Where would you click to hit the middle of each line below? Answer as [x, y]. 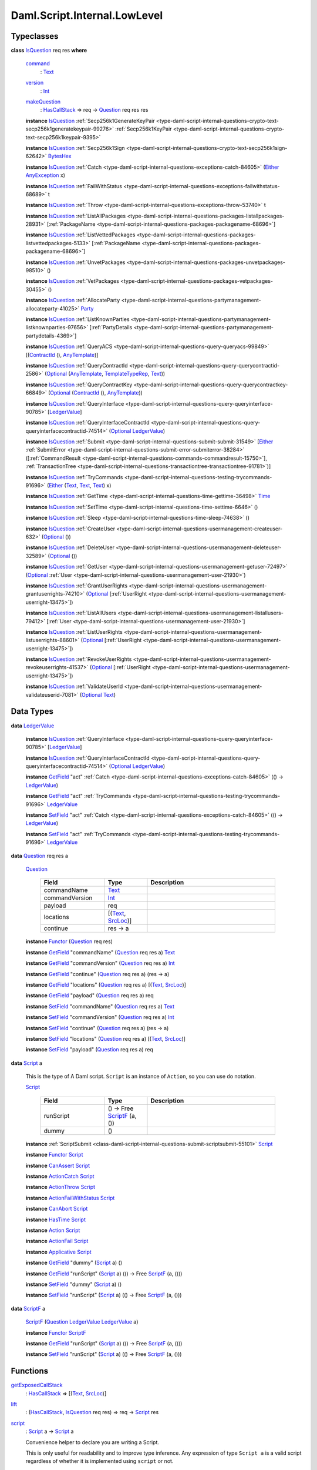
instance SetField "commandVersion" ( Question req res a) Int [100, 1017]
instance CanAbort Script [57, 1209]
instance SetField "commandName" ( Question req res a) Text [100, 1006]
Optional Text [97, 694]
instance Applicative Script [59, 1252]
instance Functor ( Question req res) [69, 941]
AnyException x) [45, 175]
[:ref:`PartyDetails [111, 328]
